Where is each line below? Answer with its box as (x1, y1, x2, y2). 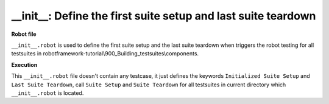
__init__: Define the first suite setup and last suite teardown (11, 9, 316, 23)
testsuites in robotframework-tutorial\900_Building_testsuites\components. (11, 50, 199, 57)
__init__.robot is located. (11, 89, 84, 97)
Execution (11, 61, 38, 68)
